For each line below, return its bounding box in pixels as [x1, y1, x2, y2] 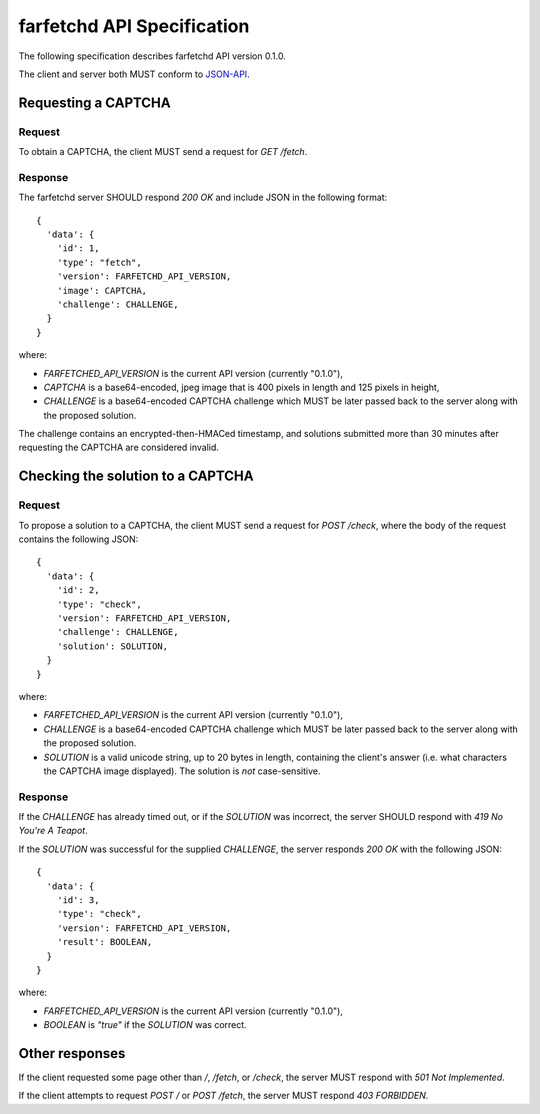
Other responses [18, 1045, 126, 1062]
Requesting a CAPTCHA [18, 94, 171, 111]
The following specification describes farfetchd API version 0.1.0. [18, 50, 287, 62]
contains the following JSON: [18, 533, 139, 545]
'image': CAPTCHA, [56, 285, 148, 296]
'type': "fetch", [56, 256, 142, 268]
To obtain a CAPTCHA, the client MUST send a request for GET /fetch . [18, 146, 308, 158]
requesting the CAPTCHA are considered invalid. [18, 441, 220, 454]
